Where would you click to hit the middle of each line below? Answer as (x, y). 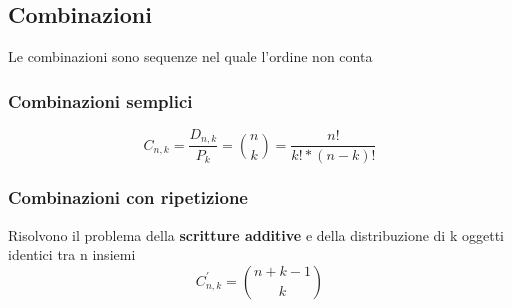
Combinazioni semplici (100, 100)
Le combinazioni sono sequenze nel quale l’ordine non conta (190, 56)
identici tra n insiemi (72, 254)
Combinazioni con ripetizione (128, 197)
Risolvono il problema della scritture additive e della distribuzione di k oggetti (256, 234)
